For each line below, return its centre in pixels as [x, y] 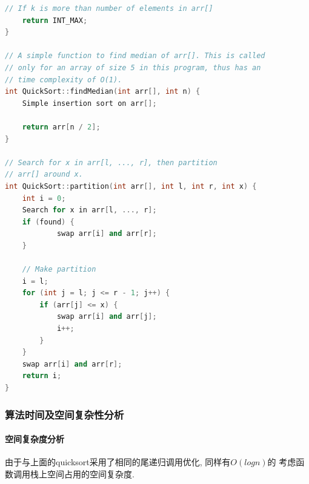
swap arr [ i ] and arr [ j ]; [107, 317]
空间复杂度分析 [35, 439]
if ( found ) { [48, 222]
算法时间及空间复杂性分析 [65, 414]
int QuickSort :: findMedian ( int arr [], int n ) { [103, 92]
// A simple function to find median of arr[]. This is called [135, 56]
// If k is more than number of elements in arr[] [109, 8]
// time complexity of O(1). [64, 80]
